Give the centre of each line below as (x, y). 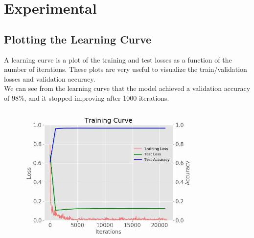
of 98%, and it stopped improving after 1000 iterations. (87, 97)
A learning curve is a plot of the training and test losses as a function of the (118, 59)
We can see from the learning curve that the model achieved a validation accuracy (127, 88)
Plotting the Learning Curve (78, 39)
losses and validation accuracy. (50, 78)
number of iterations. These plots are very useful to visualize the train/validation (126, 69)
